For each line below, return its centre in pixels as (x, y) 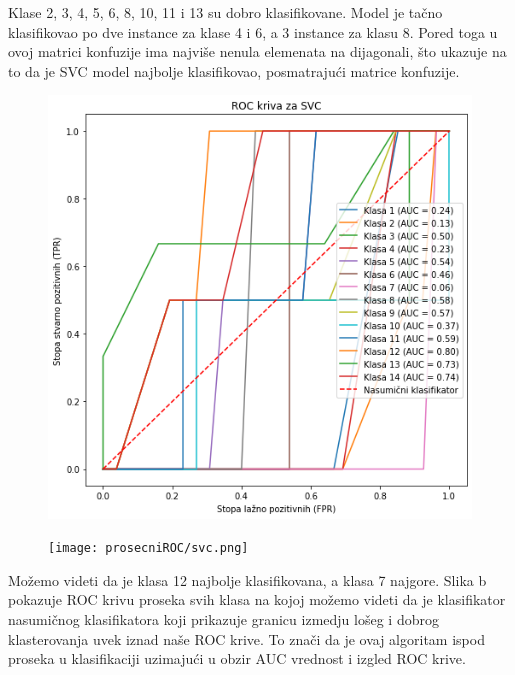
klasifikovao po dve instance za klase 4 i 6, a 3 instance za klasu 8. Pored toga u (253, 31)
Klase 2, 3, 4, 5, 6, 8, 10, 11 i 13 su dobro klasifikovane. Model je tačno (225, 12)
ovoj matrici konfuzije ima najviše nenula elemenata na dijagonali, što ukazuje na (257, 51)
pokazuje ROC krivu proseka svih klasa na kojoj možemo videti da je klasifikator (257, 599)
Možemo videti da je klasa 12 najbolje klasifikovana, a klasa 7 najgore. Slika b (247, 579)
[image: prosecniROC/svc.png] (148, 548)
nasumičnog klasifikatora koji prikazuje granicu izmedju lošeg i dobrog (223, 618)
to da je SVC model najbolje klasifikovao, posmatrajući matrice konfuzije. (234, 70)
